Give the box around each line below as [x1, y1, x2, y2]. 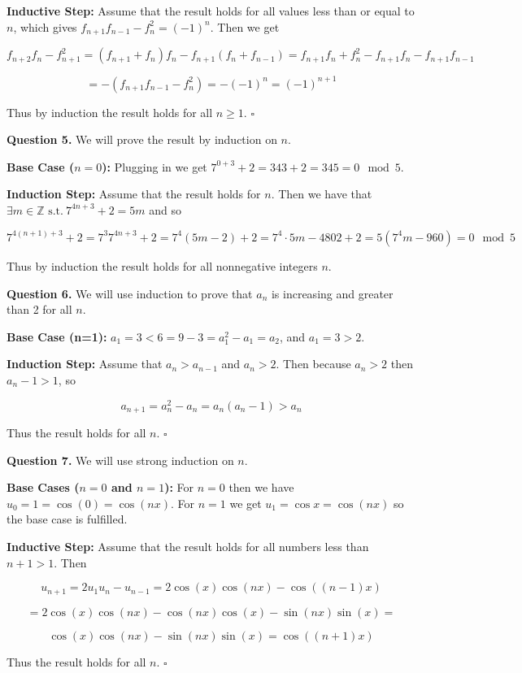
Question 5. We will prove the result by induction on [7, 131, 277, 148]
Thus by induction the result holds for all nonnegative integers [7, 257, 318, 274]
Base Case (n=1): [7, 328, 107, 345]
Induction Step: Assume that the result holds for [7, 185, 261, 202]
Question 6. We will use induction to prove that [7, 284, 253, 302]
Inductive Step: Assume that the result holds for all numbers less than [7, 538, 369, 555]
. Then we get [210, 18, 280, 35]
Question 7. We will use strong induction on [7, 451, 234, 468]
